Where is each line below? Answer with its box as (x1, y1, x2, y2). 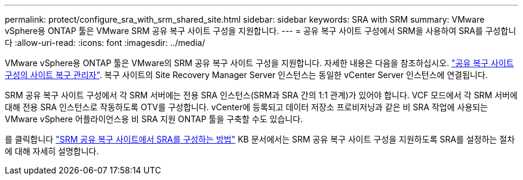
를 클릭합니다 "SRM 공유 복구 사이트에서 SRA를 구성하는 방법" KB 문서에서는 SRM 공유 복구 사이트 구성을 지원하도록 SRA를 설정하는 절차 (5, 134, 515, 144)
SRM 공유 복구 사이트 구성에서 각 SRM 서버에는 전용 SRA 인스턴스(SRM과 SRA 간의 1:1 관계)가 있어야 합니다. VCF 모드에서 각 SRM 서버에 (5, 90, 518, 100)
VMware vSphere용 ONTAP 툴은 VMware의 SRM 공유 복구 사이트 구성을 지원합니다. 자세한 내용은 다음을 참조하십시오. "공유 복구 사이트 (5, 58, 514, 68)
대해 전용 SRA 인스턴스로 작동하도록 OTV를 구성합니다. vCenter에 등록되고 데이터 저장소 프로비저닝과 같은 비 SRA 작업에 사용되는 (5, 102, 488, 112)
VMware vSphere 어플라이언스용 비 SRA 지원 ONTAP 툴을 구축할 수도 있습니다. (5, 114, 303, 124)
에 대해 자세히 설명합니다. (5, 146, 99, 156)
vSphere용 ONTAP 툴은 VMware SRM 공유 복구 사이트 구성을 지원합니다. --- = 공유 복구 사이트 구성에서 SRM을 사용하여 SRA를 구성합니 (5, 26, 516, 36)
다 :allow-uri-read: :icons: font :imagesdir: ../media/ (5, 38, 205, 48)
